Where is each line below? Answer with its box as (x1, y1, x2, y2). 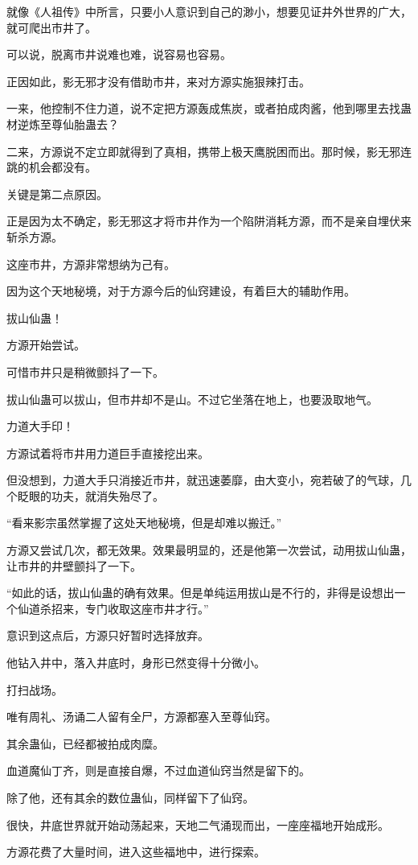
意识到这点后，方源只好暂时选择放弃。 (6, 627, 209, 644)
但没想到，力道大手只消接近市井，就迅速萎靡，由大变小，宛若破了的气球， (6, 472, 400, 488)
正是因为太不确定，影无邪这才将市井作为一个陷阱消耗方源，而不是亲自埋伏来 (6, 212, 412, 229)
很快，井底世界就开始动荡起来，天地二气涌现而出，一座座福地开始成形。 (6, 816, 389, 833)
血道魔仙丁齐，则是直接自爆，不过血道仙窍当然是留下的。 (6, 762, 310, 779)
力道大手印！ (6, 418, 74, 435)
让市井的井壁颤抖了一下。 (6, 557, 141, 574)
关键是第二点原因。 (6, 185, 108, 202)
